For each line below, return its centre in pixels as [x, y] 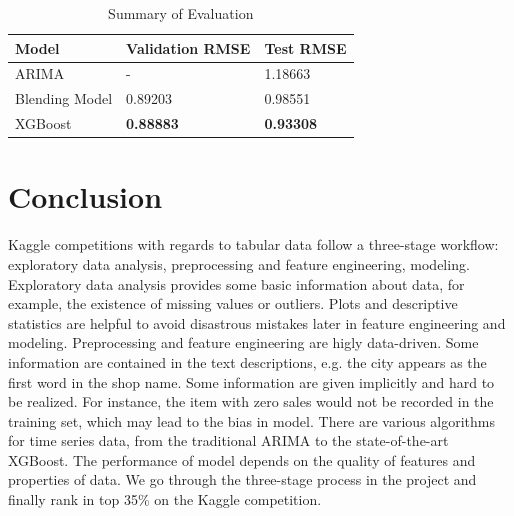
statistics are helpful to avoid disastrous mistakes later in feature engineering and [257, 322]
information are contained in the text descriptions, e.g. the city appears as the [247, 361]
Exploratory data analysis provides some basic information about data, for [236, 283]
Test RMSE [305, 47]
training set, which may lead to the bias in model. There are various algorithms [251, 420]
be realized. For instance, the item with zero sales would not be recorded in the [251, 401]
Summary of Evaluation [181, 13]
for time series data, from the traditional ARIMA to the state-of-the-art [228, 440]
